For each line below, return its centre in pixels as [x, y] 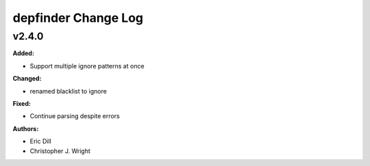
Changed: [27, 79]
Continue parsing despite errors [75, 116]
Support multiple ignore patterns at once [87, 66]
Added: [23, 53]
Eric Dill [40, 141]
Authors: [26, 128]
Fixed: [22, 103]
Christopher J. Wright [60, 151]
